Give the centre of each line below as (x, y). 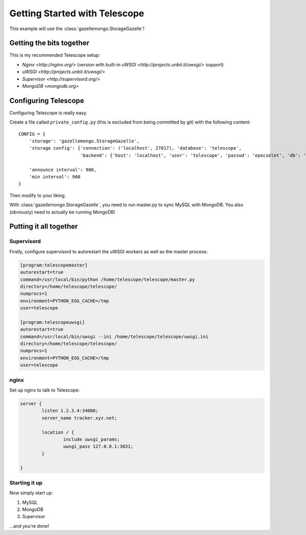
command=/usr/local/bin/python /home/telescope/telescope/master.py (108, 279)
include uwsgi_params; (91, 439)
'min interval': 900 (55, 177)
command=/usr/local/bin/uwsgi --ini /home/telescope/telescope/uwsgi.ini (114, 336)
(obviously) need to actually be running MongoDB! (62, 212)
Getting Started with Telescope (77, 13)
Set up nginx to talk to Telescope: (45, 390)
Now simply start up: (31, 493)
